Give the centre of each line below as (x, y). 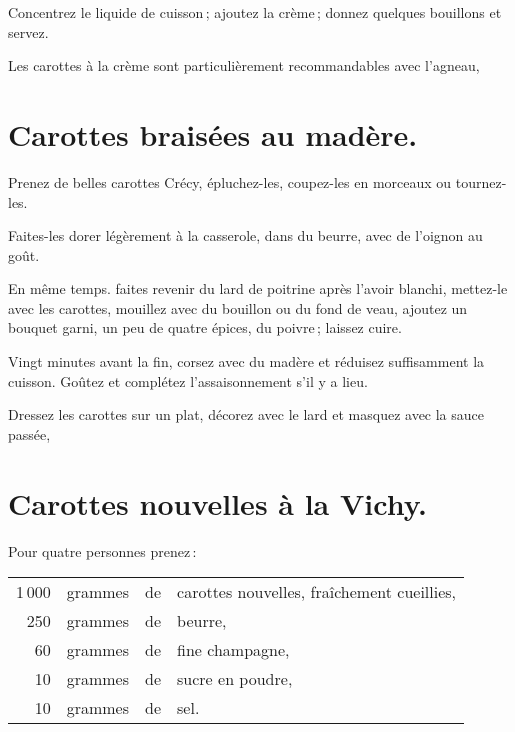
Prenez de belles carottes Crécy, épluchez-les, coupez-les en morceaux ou (230, 181)
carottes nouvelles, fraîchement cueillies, (317, 592)
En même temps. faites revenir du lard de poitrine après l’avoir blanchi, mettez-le (258, 288)
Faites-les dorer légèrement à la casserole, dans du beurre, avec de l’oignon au (245, 235)
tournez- (481, 181)
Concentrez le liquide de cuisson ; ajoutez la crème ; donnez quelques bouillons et (255, 12)
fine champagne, (233, 650)
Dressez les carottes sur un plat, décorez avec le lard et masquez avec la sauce (246, 414)
